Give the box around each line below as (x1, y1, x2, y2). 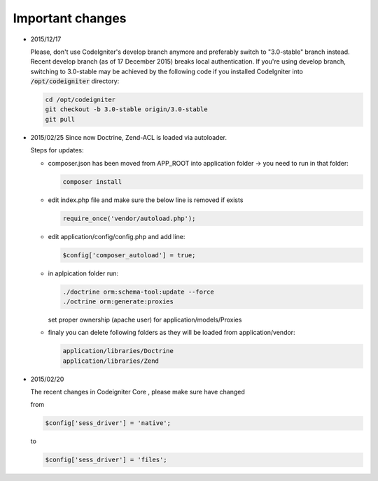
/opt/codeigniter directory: (30, 77, 120, 85)
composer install (62, 178, 122, 185)
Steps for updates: (30, 146, 84, 155)
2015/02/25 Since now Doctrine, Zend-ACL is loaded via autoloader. (30, 133, 227, 141)
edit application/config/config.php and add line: (48, 232, 185, 240)
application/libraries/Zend (62, 357, 159, 365)
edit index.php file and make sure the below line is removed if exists (48, 196, 244, 204)
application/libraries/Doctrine (62, 347, 174, 355)
